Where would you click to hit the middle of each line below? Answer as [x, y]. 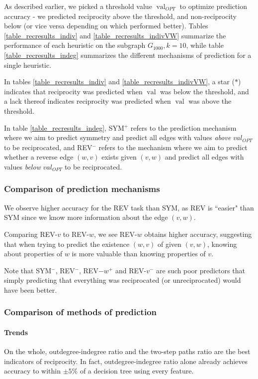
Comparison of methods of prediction [81, 312]
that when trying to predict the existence [67, 244]
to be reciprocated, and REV [48, 147]
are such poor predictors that [201, 270]
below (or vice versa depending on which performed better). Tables [106, 26]
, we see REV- [116, 234]
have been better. [31, 289]
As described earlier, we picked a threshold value [78, 6]
